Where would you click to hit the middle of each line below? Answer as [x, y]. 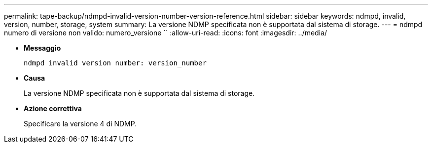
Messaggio [42, 48]
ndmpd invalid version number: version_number [115, 63]
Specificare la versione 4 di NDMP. [80, 124]
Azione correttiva [53, 108]
